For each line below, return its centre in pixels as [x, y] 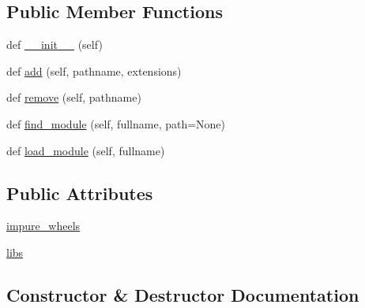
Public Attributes [80, 193]
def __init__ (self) [55, 45]
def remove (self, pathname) [74, 97]
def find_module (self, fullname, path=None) [116, 123]
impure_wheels [43, 226]
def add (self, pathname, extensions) [94, 71]
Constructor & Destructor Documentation [183, 294]
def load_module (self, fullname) [86, 150]
